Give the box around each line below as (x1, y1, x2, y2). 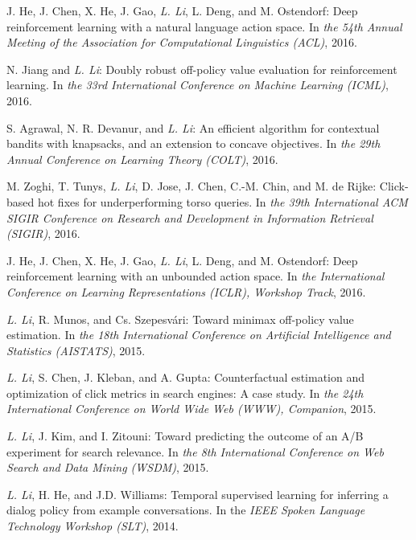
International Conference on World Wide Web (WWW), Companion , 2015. (6, 400, 377, 417)
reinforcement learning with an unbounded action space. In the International (6, 268, 385, 284)
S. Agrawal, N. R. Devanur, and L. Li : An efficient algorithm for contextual (6, 119, 380, 136)
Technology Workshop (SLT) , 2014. (6, 517, 179, 534)
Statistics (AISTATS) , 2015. (6, 342, 146, 358)
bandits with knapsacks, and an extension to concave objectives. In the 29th (6, 135, 381, 152)
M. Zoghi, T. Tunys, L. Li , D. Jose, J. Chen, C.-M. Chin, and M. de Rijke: (6, 178, 377, 194)
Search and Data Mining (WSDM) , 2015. (6, 459, 209, 476)
